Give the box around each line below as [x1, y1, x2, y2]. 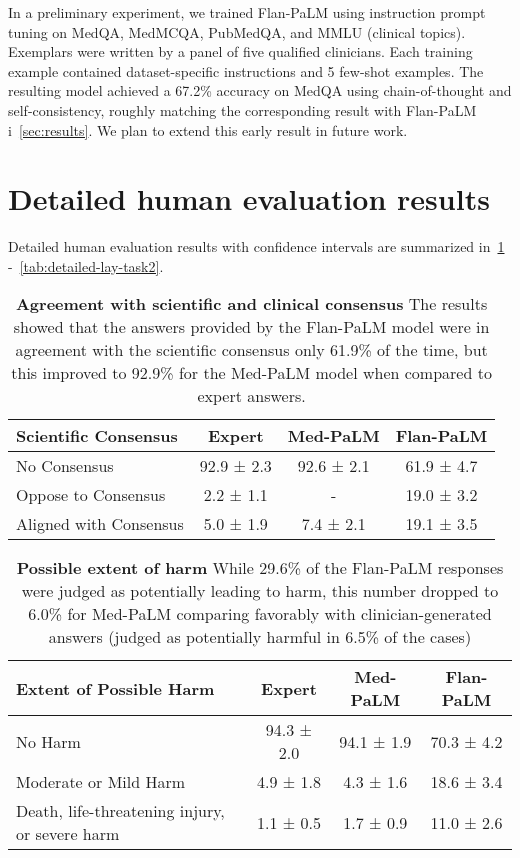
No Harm [16, 729, 81, 753]
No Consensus [16, 454, 114, 478]
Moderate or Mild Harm [16, 770, 186, 794]
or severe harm [16, 822, 120, 846]
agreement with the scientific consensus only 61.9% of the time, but [15, 338, 488, 362]
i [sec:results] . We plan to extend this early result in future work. [8, 119, 408, 140]
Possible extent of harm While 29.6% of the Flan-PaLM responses [16, 556, 504, 580]
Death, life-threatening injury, [16, 799, 225, 823]
